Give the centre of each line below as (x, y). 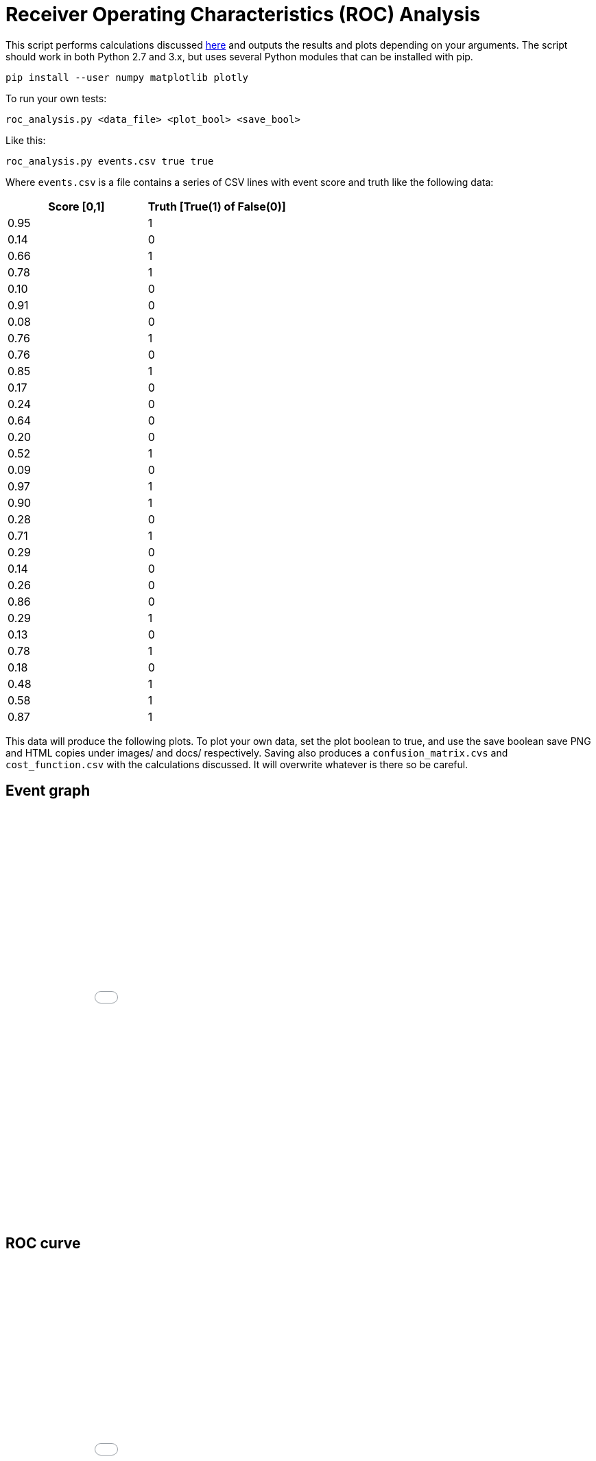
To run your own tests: (56, 98)
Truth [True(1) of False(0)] (217, 206)
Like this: (26, 140)
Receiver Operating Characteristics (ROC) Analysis (243, 14)
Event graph (48, 791)
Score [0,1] (76, 206)
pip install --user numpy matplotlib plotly (127, 77)
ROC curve (43, 1244)
